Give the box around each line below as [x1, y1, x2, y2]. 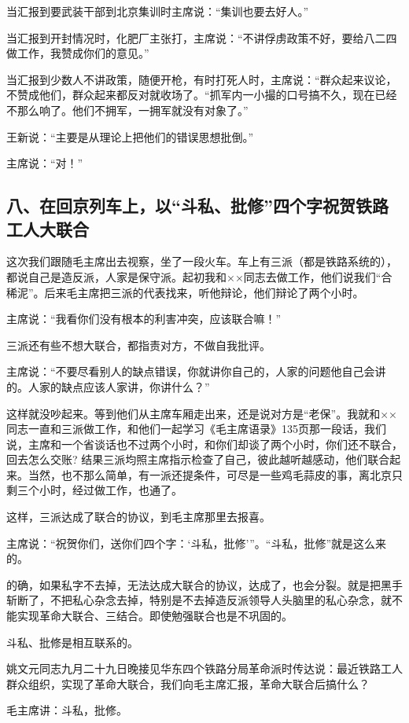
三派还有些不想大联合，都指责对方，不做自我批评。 [6, 336, 271, 353]
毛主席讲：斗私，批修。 [6, 702, 127, 718]
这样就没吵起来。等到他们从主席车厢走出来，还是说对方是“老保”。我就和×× [6, 405, 397, 421]
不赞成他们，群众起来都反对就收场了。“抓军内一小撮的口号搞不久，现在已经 [6, 86, 397, 103]
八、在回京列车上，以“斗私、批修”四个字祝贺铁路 [6, 193, 389, 218]
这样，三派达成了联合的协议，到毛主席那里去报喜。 [6, 508, 271, 525]
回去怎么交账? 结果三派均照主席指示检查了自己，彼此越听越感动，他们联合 [6, 451, 390, 468]
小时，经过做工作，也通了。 [39, 482, 182, 498]
